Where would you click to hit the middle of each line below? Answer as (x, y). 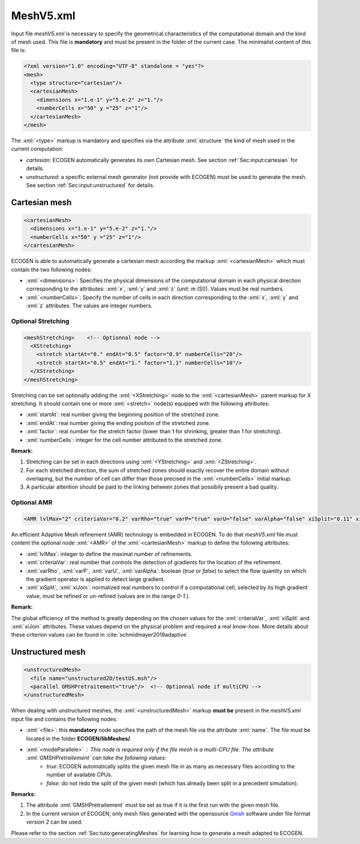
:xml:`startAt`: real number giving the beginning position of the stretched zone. (123, 415)
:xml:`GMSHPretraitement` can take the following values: (96, 758)
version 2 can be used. (55, 822)
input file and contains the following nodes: (64, 719)
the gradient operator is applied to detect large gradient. (95, 579)
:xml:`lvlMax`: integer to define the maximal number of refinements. (109, 554)
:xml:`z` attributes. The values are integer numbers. (89, 306)
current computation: (37, 149)
